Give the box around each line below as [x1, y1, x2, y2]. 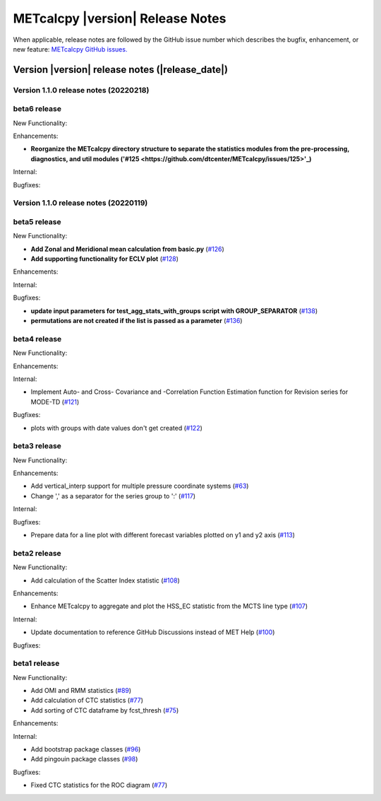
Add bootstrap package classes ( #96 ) [30, 744, 141, 753]
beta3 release [13, 441, 61, 451]
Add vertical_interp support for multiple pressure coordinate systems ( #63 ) [30, 481, 249, 491]
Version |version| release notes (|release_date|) [13, 64, 229, 76]
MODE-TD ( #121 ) [30, 397, 80, 406]
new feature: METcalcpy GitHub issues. [13, 45, 128, 53]
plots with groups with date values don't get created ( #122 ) [30, 423, 202, 432]
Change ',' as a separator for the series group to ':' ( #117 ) [30, 491, 196, 500]
